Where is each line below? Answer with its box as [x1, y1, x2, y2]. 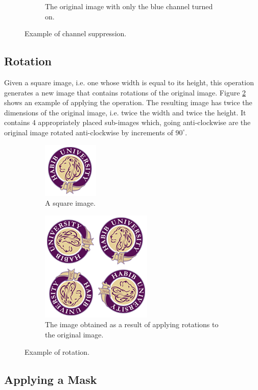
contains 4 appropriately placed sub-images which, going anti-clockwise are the [4, 117, 251, 128]
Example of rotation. [25, 346, 90, 357]
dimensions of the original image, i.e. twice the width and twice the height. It [4, 107, 246, 117]
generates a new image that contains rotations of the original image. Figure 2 [4, 87, 246, 97]
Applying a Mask [4, 371, 97, 387]
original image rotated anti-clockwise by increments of [4, 127, 173, 137]
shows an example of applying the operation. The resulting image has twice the [4, 97, 252, 108]
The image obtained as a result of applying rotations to [45, 319, 219, 330]
